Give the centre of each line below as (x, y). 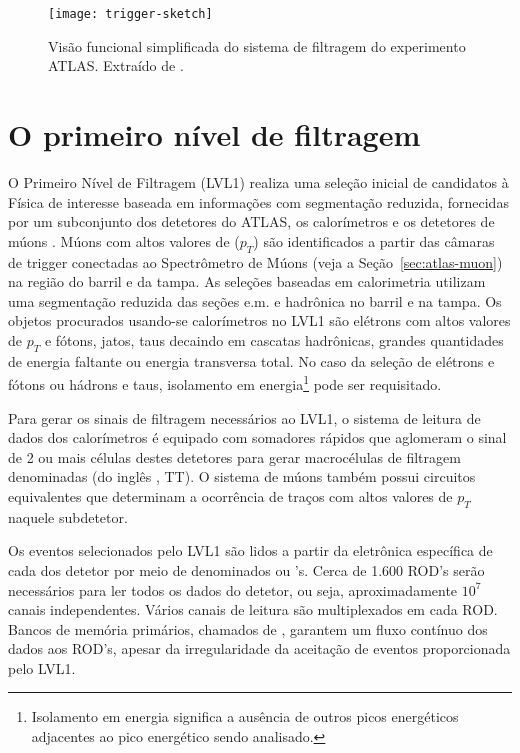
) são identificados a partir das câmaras (374, 240)
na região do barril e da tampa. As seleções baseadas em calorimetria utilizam (247, 281)
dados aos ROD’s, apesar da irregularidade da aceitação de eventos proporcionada (259, 648)
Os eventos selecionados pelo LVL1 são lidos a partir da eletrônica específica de (250, 550)
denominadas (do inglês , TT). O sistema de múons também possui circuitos (242, 476)
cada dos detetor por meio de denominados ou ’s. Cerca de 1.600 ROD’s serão (246, 569)
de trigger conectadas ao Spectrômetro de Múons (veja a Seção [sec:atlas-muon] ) (255, 261)
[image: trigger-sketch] (130, 14)
